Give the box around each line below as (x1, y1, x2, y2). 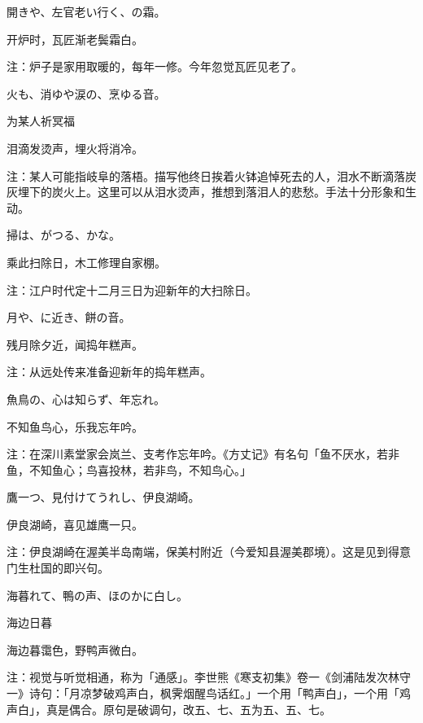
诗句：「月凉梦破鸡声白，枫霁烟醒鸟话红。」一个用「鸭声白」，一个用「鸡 (28, 685, 411, 702)
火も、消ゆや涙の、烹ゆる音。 (7, 85, 166, 102)
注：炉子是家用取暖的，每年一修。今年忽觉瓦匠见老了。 (7, 58, 303, 75)
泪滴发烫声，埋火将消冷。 (7, 139, 143, 156)
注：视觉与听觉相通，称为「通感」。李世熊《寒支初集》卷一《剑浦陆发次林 (7, 668, 399, 686)
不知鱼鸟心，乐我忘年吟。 (7, 418, 143, 435)
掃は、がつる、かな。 (7, 226, 120, 243)
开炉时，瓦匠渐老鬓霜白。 (7, 30, 143, 47)
